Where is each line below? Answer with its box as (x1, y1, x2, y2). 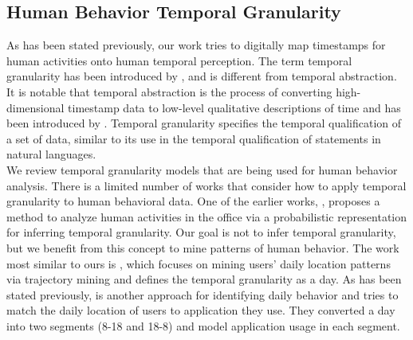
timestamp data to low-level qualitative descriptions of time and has (68, 99, 401, 115)
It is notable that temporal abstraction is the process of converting (6, 83, 332, 100)
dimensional (6, 99, 65, 115)
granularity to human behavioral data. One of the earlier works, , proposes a (6, 193, 380, 209)
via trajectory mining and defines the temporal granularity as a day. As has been (6, 271, 402, 287)
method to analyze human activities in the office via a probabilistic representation (6, 208, 407, 225)
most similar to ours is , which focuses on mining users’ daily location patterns (6, 255, 391, 272)
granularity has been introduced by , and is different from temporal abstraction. (6, 68, 397, 84)
